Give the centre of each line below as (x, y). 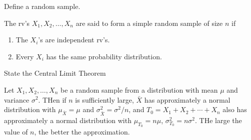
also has (235, 109)
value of (16, 132)
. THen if (52, 99)
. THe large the (218, 120)
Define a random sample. (42, 6)
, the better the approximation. (82, 132)
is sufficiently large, (104, 99)
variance (17, 99)
